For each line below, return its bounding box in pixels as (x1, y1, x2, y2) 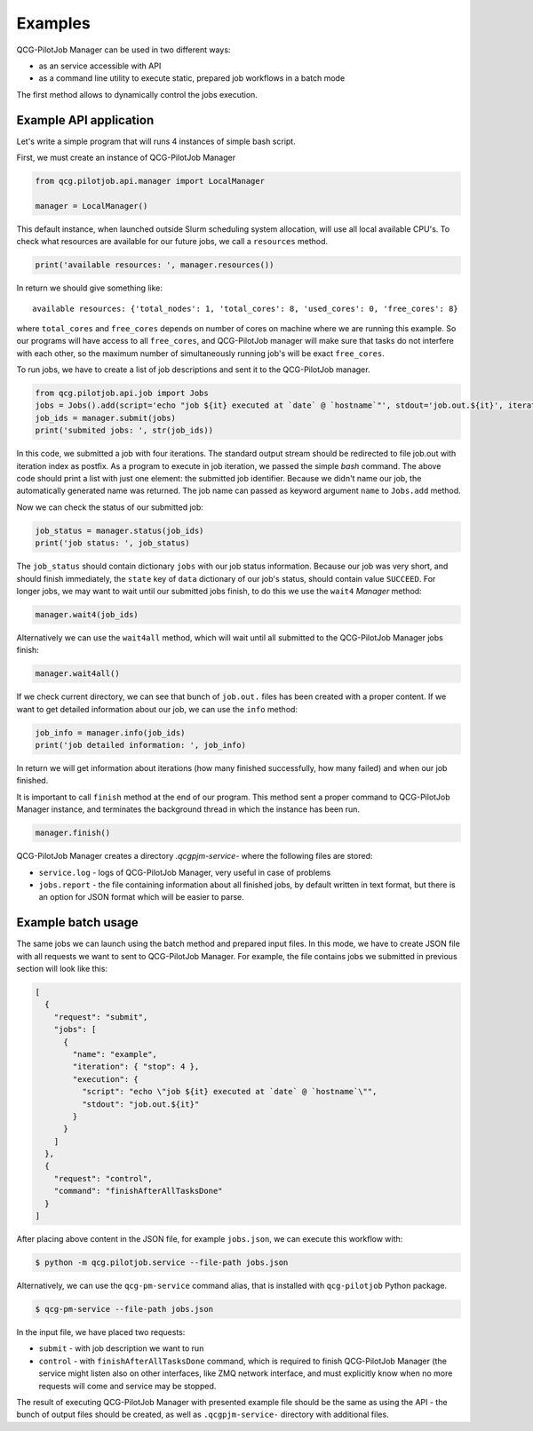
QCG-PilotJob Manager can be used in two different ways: (16, 44, 231, 55)
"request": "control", (53, 1173, 153, 1183)
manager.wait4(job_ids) (35, 609, 139, 619)
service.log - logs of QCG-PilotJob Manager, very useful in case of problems (38, 867, 331, 878)
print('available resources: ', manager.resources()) (35, 260, 274, 270)
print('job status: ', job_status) (35, 538, 190, 548)
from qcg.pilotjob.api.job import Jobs (35, 388, 209, 399)
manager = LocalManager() (35, 201, 148, 211)
